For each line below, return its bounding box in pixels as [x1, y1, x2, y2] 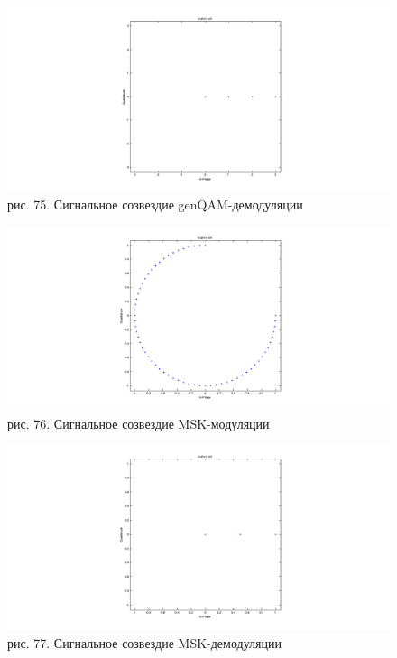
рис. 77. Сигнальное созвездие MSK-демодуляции [7, 633, 282, 652]
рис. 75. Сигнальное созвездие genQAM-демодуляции [7, 195, 303, 214]
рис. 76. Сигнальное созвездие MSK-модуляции [7, 413, 270, 432]
